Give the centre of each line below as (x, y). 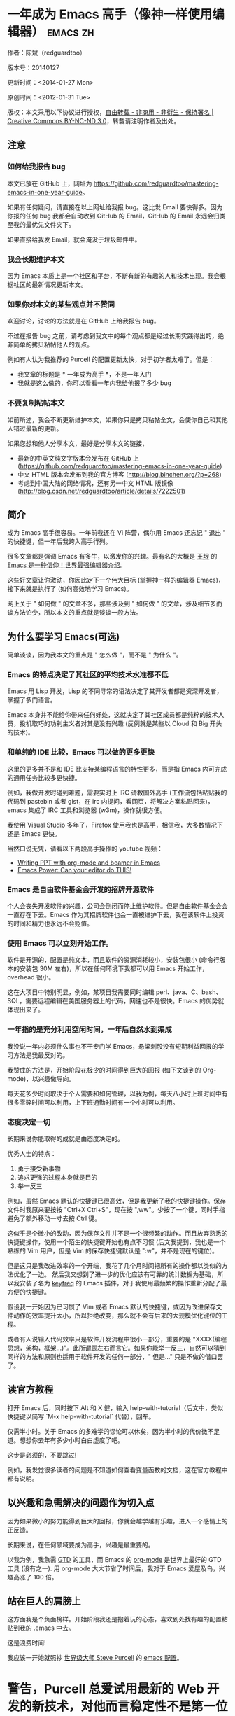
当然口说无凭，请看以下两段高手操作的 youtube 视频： (85, 849)
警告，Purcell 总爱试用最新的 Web (106, 1689)
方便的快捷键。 (29, 1292)
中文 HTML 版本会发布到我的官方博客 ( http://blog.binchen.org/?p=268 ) (119, 474)
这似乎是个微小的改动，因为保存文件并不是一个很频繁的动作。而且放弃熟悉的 (117, 1233)
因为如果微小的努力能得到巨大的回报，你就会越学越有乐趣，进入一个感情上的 (117, 1521)
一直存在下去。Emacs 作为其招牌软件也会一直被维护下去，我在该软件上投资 (116, 915)
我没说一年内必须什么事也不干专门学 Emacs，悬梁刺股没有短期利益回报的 (113, 1046)
